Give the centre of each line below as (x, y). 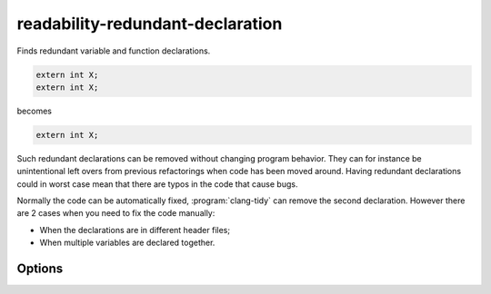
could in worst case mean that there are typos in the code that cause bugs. (157, 184)
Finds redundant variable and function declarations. (114, 51)
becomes (34, 111)
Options (40, 269)
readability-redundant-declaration (150, 24)
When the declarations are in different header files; (135, 230)
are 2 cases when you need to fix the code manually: (116, 213)
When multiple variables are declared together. (127, 243)
